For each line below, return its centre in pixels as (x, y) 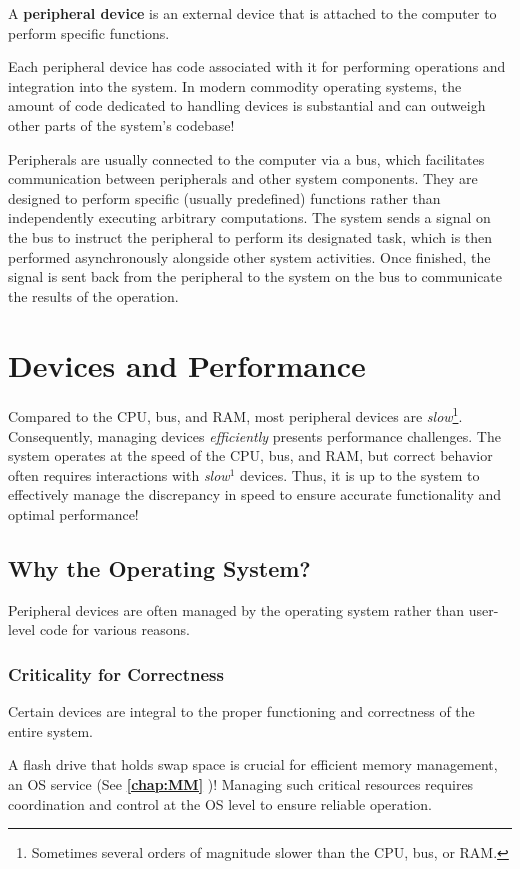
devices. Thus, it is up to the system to (360, 474)
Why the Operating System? (159, 568)
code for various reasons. (114, 629)
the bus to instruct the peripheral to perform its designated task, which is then (250, 236)
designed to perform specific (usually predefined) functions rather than (224, 197)
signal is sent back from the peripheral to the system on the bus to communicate (255, 276)
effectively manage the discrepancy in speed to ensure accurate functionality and (255, 494)
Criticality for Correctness (116, 673)
